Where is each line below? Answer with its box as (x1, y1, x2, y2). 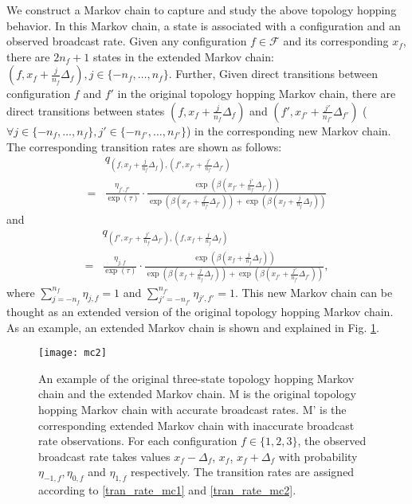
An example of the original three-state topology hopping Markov (38, 369, 355, 386)
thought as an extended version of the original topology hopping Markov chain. (6, 303, 394, 319)
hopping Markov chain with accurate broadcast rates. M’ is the (38, 400, 347, 417)
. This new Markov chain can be (234, 283, 393, 300)
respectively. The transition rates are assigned (131, 463, 355, 480)
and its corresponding (283, 33, 389, 49)
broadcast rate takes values (38, 447, 171, 464)
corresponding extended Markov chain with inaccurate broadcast (38, 416, 355, 433)
